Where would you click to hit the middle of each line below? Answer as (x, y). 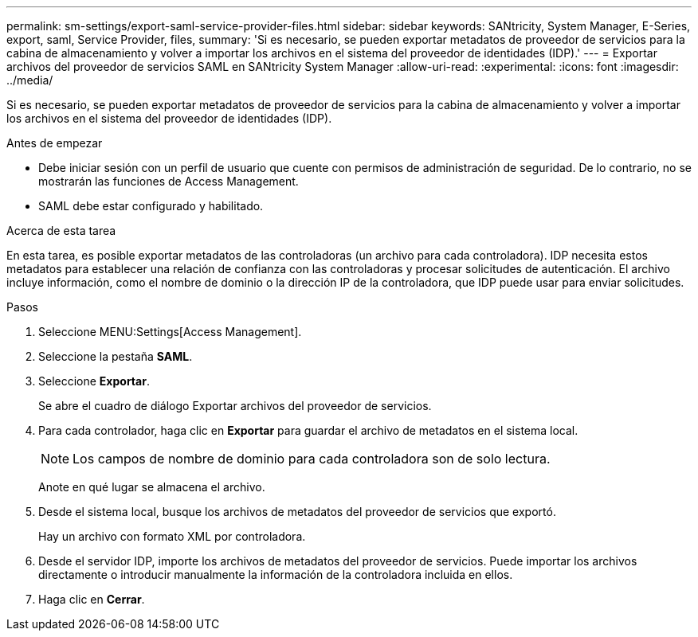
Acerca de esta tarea (61, 231)
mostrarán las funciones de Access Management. (169, 181)
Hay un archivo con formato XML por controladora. (172, 536)
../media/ (30, 80)
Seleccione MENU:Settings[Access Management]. (170, 332)
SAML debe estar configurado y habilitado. (151, 206)
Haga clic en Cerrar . (92, 599)
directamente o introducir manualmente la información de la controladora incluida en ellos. (276, 574)
